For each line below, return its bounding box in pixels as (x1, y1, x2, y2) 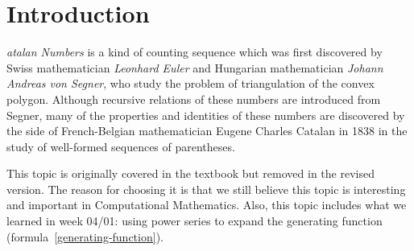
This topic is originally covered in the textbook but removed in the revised (6, 165, 375, 182)
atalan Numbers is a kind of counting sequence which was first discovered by (6, 43, 383, 60)
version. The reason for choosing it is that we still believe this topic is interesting (6, 180, 406, 197)
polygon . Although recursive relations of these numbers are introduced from (6, 90, 381, 107)
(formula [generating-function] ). (6, 228, 164, 245)
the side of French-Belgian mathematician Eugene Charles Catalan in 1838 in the (6, 122, 408, 139)
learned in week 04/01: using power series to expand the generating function (6, 212, 383, 229)
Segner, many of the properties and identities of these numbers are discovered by (6, 106, 405, 123)
